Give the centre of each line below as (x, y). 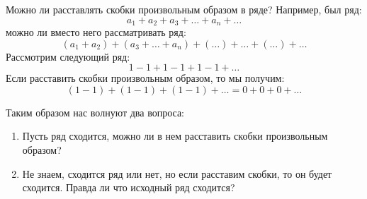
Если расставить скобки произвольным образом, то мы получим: (145, 78)
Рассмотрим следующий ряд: (68, 56)
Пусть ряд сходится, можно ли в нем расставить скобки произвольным (175, 136)
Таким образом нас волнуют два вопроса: (95, 112)
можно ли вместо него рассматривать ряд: (96, 32)
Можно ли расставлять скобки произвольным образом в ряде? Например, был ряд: (184, 9)
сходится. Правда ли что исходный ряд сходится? (129, 187)
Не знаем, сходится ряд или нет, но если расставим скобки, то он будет (177, 173)
